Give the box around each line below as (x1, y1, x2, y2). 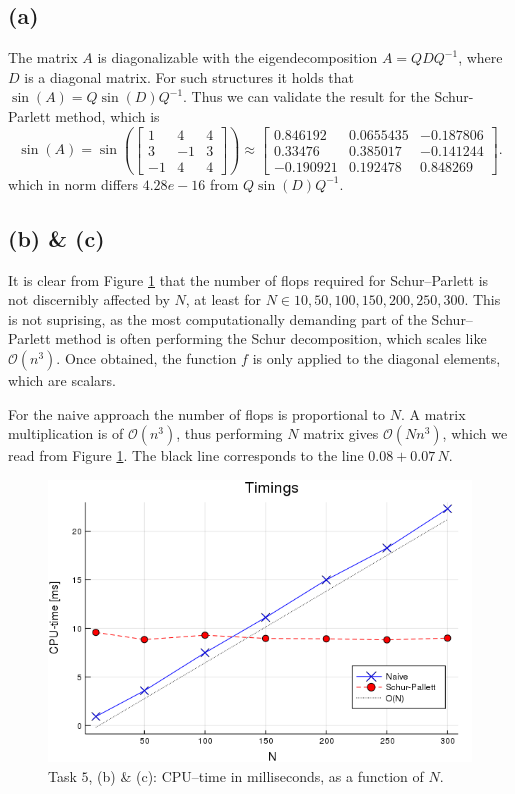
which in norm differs (8, 173, 139, 194)
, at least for (185, 289, 261, 310)
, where (458, 47, 503, 68)
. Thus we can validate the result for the (183, 86, 430, 107)
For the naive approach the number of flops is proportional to (8, 403, 386, 424)
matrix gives (303, 423, 379, 444)
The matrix (8, 47, 78, 68)
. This (464, 289, 501, 310)
